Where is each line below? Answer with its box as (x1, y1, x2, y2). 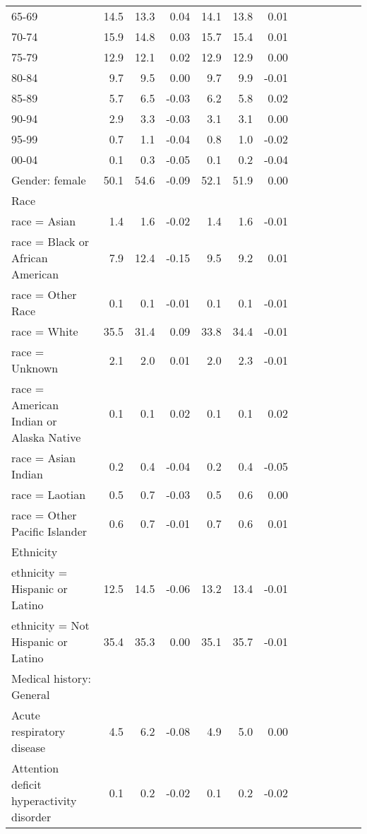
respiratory (11, 723, 66, 739)
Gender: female (11, 172, 86, 188)
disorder (11, 809, 52, 825)
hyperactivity (11, 792, 77, 809)
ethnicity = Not (11, 617, 90, 633)
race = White (11, 323, 78, 339)
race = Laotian (11, 486, 86, 503)
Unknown (11, 360, 59, 376)
